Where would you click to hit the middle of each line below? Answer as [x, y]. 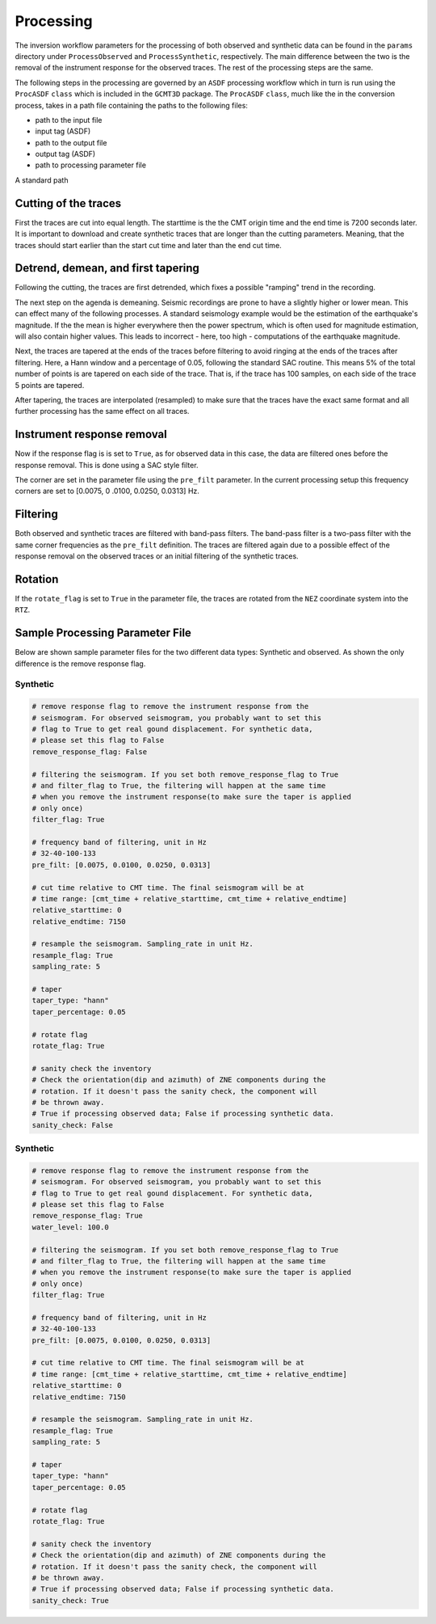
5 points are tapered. [50, 385]
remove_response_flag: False [90, 751]
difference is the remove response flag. [80, 664]
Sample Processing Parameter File [103, 633]
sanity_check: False [72, 1125]
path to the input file [69, 120]
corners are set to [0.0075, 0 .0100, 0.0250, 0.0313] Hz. [107, 491]
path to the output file [71, 142]
